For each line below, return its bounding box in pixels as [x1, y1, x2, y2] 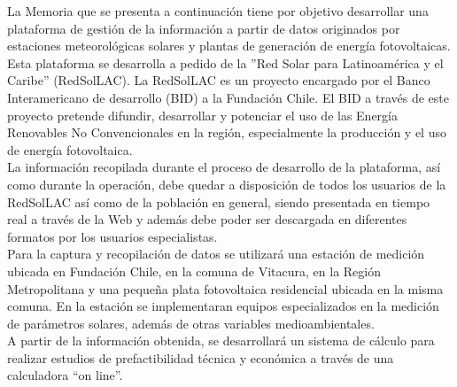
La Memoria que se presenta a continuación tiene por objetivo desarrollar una [7, 2, 429, 19]
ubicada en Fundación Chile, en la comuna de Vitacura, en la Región [7, 261, 382, 280]
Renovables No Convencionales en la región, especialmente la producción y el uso [7, 123, 446, 142]
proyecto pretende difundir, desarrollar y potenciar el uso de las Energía [7, 105, 398, 124]
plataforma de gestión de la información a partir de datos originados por [7, 19, 400, 37]
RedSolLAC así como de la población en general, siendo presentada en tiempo [7, 192, 430, 211]
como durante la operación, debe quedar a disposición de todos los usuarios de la [7, 174, 446, 193]
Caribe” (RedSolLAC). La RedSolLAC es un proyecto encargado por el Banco [7, 71, 430, 89]
